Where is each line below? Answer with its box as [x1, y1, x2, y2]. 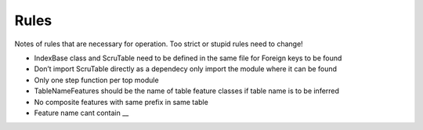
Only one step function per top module [34, 75, 160, 85]
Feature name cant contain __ [34, 108, 129, 117]
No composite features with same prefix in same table [34, 97, 209, 107]
